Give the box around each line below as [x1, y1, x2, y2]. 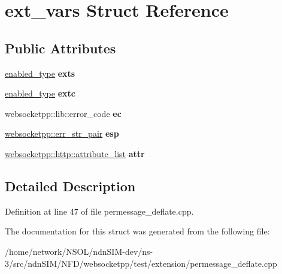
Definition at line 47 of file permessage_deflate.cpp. [5, 204, 194, 217]
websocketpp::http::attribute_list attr [5, 147, 145, 159]
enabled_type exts [5, 67, 75, 79]
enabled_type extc [5, 87, 75, 100]
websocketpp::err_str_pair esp [5, 127, 119, 140]
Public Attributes [5, 38, 116, 57]
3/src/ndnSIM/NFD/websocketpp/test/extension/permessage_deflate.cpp [5, 257, 277, 269]
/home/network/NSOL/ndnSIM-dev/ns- [5, 245, 153, 257]
